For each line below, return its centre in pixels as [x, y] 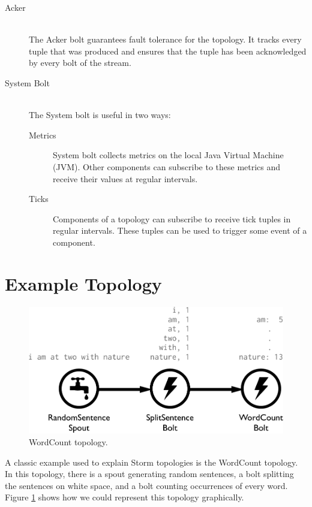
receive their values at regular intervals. [125, 178]
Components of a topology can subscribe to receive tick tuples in [172, 218]
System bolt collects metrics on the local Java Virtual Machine [168, 155]
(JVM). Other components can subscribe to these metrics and [167, 166]
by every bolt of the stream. [80, 63]
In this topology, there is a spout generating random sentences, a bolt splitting [149, 474]
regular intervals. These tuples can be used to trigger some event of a [180, 230]
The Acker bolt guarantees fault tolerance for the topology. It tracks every [165, 39]
